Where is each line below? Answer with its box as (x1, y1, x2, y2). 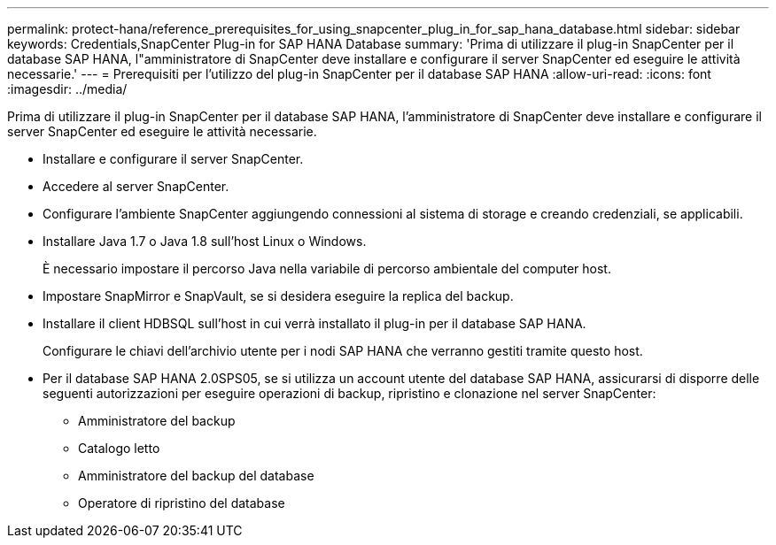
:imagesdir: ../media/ (7, 81, 128, 96)
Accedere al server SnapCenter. (43, 179, 229, 194)
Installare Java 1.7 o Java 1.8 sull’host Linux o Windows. (43, 234, 367, 249)
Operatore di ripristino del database (78, 495, 285, 510)
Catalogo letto (78, 441, 160, 456)
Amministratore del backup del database (78, 468, 314, 483)
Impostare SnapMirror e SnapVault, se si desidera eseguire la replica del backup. (43, 288, 514, 303)
